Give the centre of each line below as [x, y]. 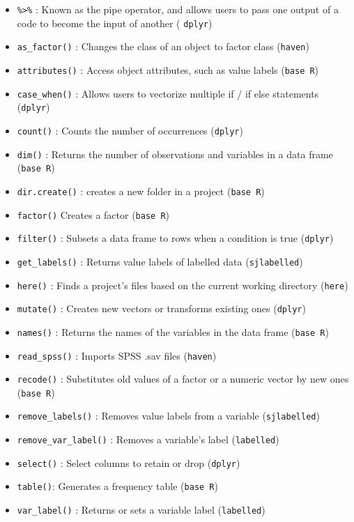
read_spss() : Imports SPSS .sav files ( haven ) [117, 355]
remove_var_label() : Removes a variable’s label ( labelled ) [148, 439]
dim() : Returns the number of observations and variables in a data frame [175, 154]
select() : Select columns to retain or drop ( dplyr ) [129, 462]
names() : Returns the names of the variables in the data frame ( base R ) [173, 331]
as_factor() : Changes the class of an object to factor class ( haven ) [163, 46]
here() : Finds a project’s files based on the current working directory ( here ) [183, 285]
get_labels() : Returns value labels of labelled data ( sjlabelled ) [160, 261]
